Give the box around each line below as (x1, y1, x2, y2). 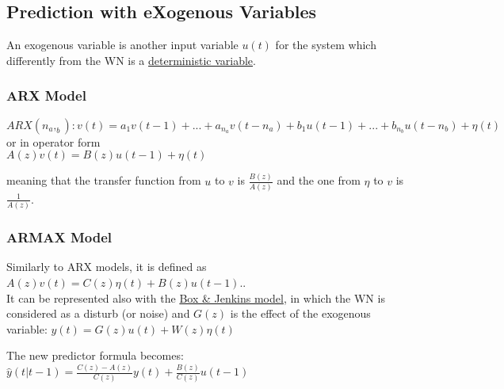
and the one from (277, 172, 361, 189)
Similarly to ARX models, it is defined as (6, 258, 207, 275)
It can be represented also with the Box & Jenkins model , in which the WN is (6, 289, 385, 306)
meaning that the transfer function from (6, 172, 201, 189)
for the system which (275, 36, 376, 53)
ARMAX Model (6, 227, 112, 247)
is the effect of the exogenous (230, 305, 371, 322)
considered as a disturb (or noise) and (6, 305, 190, 322)
